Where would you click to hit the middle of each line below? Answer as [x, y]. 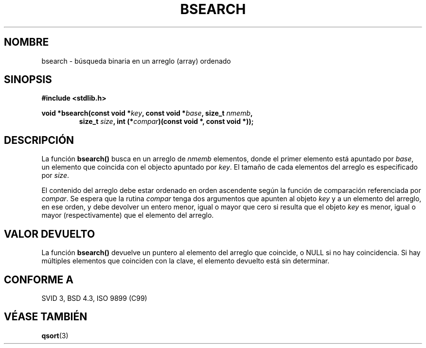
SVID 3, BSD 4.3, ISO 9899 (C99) [94, 298]
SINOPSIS [28, 80]
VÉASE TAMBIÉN [46, 317]
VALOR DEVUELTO [50, 234]
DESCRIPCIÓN [39, 140]
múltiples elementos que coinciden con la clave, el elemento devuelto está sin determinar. [186, 261]
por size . [55, 175]
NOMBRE [27, 42]
